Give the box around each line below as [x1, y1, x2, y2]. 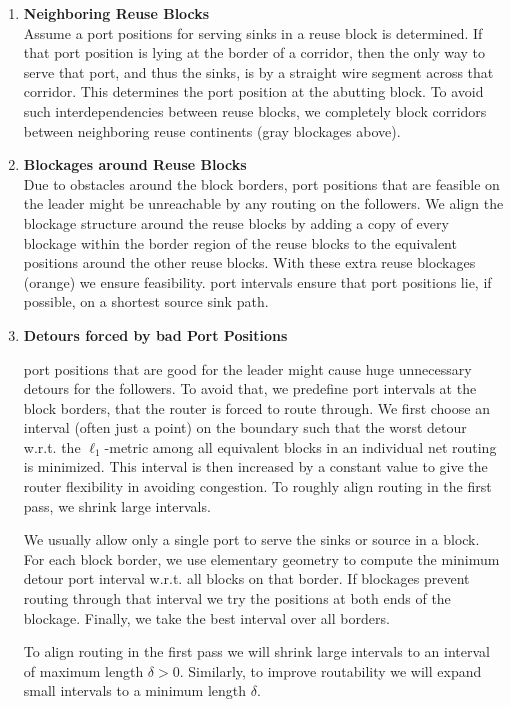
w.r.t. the [23, 436, 81, 457]
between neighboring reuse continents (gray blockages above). [23, 120, 401, 141]
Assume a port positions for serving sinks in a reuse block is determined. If [23, 22, 483, 43]
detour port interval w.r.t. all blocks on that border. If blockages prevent [23, 568, 470, 589]
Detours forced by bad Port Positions [23, 324, 288, 345]
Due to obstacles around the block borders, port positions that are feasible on [23, 173, 500, 194]
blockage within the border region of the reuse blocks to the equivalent [23, 232, 457, 253]
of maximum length [23, 660, 144, 681]
